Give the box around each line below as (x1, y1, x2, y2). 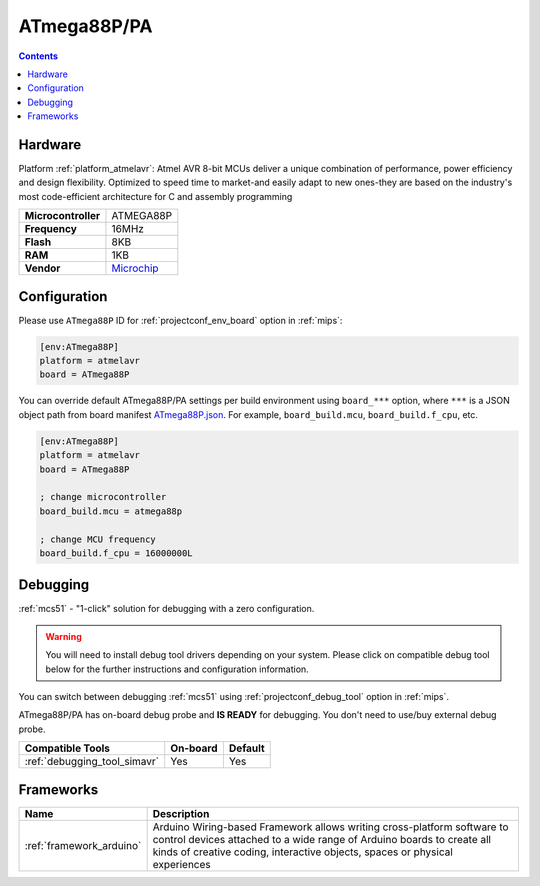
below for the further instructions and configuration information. (45, 663, 309, 675)
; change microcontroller (39, 491, 167, 503)
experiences (152, 857, 211, 871)
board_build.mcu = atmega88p (39, 505, 183, 517)
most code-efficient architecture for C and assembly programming (18, 190, 293, 202)
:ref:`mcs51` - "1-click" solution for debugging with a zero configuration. (18, 603, 315, 615)
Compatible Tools (24, 741, 110, 755)
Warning (45, 630, 82, 642)
